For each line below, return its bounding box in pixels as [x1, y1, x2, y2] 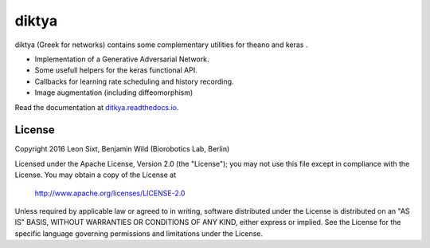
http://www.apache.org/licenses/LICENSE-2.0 [34, 188, 186, 198]
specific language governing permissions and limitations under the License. [14, 228, 263, 238]
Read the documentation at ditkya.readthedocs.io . [14, 102, 179, 112]
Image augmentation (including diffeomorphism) [34, 88, 193, 97]
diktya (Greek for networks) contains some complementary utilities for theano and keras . [14, 40, 308, 49]
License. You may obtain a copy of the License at [14, 170, 177, 179]
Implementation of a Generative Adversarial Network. [34, 54, 209, 64]
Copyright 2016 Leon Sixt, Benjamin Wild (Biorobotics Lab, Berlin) [14, 144, 230, 154]
